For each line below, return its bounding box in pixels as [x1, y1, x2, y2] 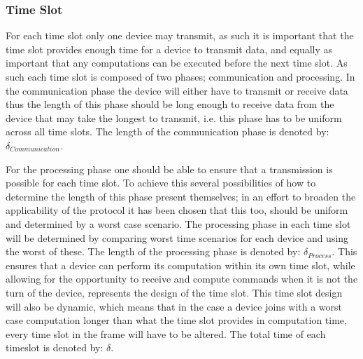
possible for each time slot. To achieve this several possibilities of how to [6, 175, 316, 190]
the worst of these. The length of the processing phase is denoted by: [6, 244, 301, 259]
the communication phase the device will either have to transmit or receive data [6, 83, 348, 97]
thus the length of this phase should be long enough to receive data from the [6, 97, 334, 111]
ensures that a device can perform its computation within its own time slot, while [6, 257, 355, 272]
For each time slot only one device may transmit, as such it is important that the [6, 28, 354, 43]
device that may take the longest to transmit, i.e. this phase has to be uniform [6, 110, 342, 125]
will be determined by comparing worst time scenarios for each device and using [6, 230, 349, 245]
